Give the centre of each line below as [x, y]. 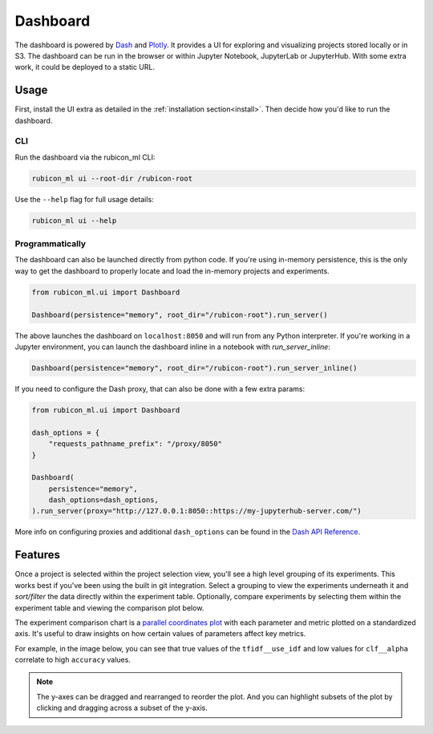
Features [37, 555]
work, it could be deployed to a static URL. [85, 67]
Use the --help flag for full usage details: [84, 199]
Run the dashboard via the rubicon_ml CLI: [85, 157]
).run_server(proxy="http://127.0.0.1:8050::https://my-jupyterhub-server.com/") [197, 511]
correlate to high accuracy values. [73, 660]
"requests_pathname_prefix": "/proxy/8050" [135, 444]
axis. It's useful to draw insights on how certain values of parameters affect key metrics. [160, 634]
